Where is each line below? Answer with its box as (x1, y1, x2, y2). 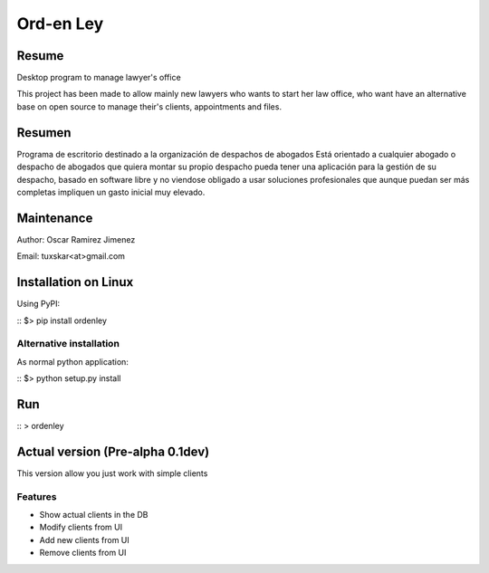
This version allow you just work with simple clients (16, 467, 208, 479)
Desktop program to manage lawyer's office (16, 72, 181, 83)
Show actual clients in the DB (39, 510, 149, 520)
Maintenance (16, 210, 93, 225)
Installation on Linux (16, 274, 134, 290)
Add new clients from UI (39, 534, 130, 545)
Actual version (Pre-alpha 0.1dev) (16, 444, 210, 459)
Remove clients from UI (39, 548, 127, 559)
